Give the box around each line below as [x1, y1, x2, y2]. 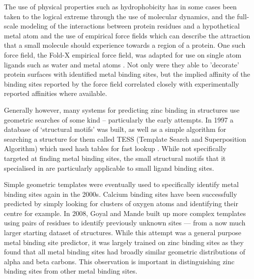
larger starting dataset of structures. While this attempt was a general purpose [4, 227, 242, 238]
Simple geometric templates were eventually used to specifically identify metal [4, 179, 239, 189]
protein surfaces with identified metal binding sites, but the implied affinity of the [4, 69, 250, 79]
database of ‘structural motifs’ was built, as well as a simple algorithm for [4, 124, 226, 134]
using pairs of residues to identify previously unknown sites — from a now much [4, 217, 246, 228]
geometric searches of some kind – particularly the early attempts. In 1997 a [4, 114, 234, 124]
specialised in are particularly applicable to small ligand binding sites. [4, 162, 214, 173]
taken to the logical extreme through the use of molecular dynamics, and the [4, 11, 235, 21]
